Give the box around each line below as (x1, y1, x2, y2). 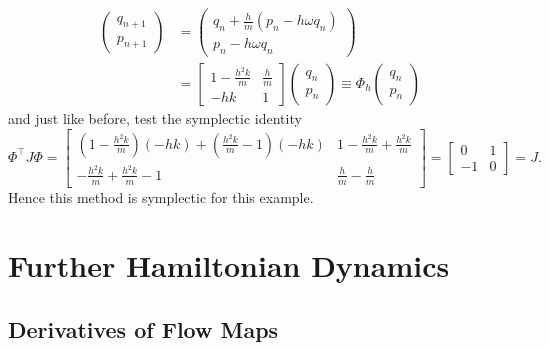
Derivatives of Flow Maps (8, 313, 279, 344)
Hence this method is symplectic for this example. (8, 186, 314, 207)
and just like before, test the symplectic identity (8, 108, 302, 128)
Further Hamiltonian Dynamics (8, 245, 450, 286)
